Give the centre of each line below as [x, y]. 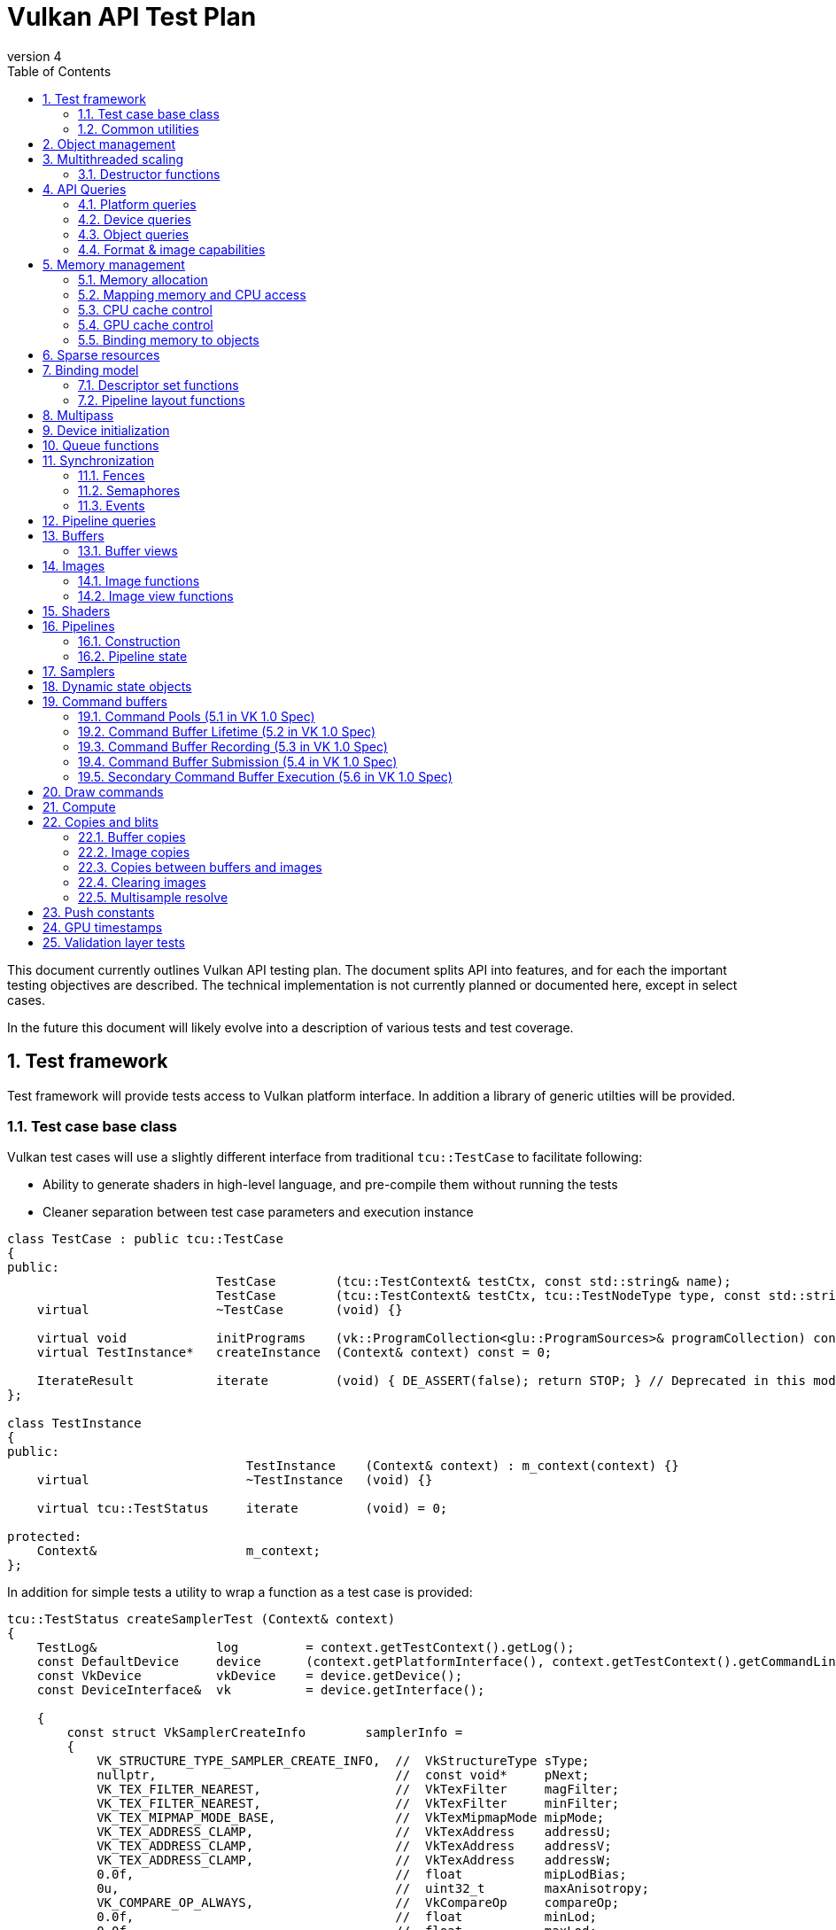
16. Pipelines [79, 626]
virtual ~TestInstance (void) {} [235, 1480]
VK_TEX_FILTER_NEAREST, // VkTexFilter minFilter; [358, 1804]
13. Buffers [74, 535]
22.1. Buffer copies [132, 837]
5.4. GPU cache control [146, 324]
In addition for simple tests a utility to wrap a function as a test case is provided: [240, 1592]
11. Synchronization [99, 460]
